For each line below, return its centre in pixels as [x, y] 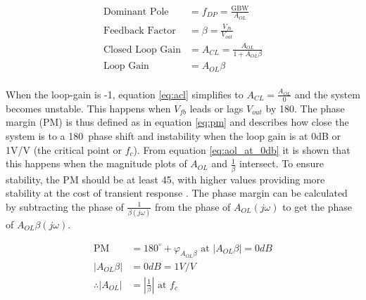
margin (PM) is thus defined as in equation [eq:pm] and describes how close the [177, 122]
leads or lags [216, 108]
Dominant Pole [136, 12]
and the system [327, 94]
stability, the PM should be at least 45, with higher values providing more [165, 179]
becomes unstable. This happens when [88, 108]
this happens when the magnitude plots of [96, 163]
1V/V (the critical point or [64, 149]
